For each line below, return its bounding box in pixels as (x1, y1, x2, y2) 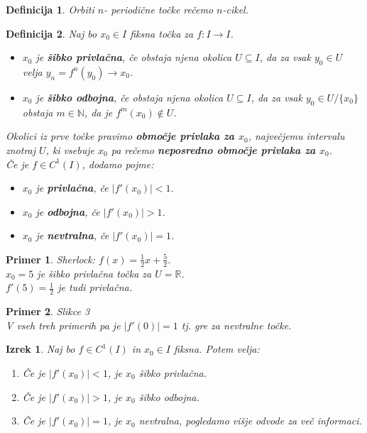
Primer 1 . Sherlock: (6, 251, 96, 266)
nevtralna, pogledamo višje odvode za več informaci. (138, 413, 362, 428)
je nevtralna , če (35, 228, 109, 243)
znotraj (6, 142, 36, 157)
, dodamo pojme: (82, 156, 154, 171)
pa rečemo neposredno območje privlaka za (111, 142, 316, 157)
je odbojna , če (35, 204, 100, 219)
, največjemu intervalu (248, 128, 345, 143)
